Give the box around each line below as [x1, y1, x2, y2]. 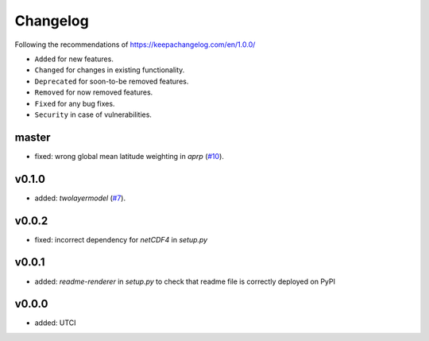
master [14, 130, 51, 144]
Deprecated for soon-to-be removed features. [34, 76, 189, 86]
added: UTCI [34, 318, 76, 327]
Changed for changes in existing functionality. [34, 65, 185, 75]
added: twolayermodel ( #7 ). [34, 193, 126, 203]
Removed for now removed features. [34, 87, 153, 97]
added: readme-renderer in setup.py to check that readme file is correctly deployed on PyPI [34, 277, 335, 286]
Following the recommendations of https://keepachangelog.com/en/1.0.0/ [14, 40, 256, 49]
